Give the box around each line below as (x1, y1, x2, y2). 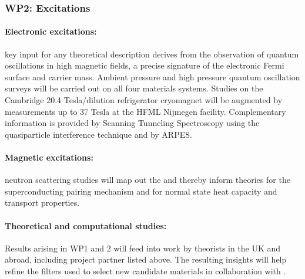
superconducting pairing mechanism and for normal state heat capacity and (5, 185, 277, 197)
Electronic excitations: (5, 25, 97, 38)
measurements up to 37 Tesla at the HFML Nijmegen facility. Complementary (5, 105, 286, 117)
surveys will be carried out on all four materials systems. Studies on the (5, 82, 263, 94)
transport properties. (5, 196, 80, 209)
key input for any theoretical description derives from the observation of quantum (5, 47, 299, 60)
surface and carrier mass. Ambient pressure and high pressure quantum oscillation (5, 70, 300, 83)
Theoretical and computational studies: (5, 219, 167, 232)
